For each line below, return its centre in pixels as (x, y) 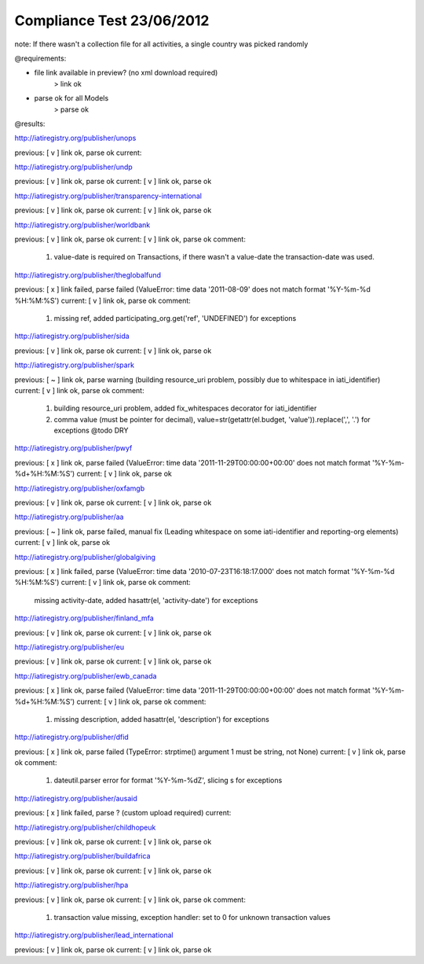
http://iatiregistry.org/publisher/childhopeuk (85, 827)
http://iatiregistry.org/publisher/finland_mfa (84, 618)
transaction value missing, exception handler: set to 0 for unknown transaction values (192, 917)
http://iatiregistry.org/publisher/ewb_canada (86, 675)
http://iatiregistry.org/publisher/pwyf (73, 448)
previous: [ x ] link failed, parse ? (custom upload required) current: (123, 813)
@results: (30, 123)
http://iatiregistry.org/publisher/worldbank (82, 225)
